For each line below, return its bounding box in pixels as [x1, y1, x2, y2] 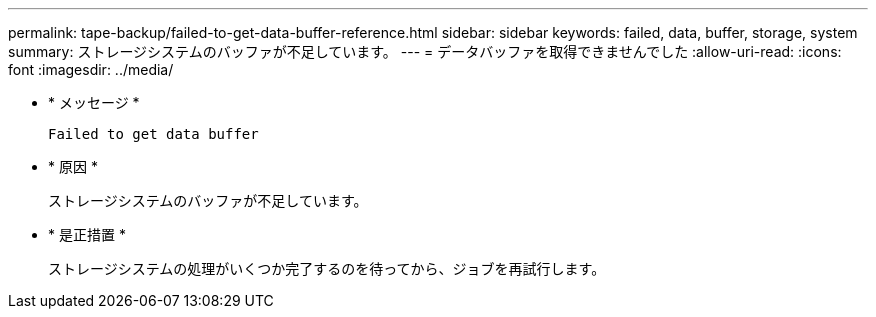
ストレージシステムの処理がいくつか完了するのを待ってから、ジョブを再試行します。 [48, 260, 606, 277]
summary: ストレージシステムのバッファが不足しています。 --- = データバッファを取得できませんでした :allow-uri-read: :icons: [8, 43, 842, 60]
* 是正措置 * [48, 226, 126, 243]
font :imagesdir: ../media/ [8, 61, 174, 78]
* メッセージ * [48, 94, 140, 111]
